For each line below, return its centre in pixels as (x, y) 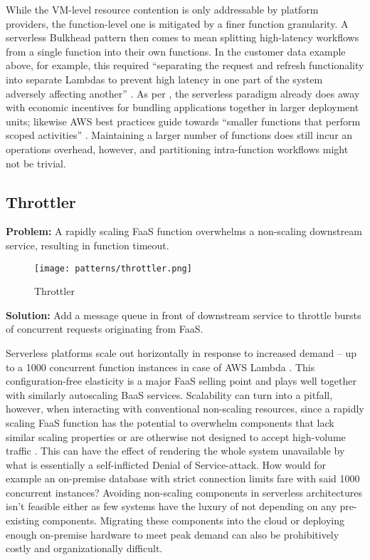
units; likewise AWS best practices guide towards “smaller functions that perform (183, 121)
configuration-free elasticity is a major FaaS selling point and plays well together (181, 381)
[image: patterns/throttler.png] (113, 268)
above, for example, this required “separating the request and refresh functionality (185, 65)
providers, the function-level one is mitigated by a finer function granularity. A (177, 23)
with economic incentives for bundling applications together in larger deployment (183, 107)
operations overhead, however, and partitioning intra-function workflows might (177, 149)
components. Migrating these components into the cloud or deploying (194, 520)
